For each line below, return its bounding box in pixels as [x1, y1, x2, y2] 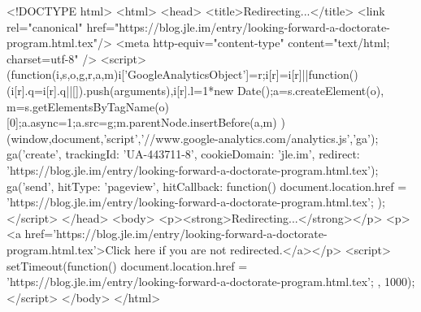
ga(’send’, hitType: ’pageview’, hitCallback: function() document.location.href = [7, 177, 407, 194]
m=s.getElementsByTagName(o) [7, 97, 170, 115]
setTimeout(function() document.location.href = [7, 257, 248, 274]
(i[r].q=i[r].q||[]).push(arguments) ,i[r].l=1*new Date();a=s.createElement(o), [7, 81, 384, 98]
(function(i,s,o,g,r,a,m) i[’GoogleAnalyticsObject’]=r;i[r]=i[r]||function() [7, 66, 358, 83]
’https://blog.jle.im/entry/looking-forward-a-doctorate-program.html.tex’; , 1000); [7, 273, 415, 290]
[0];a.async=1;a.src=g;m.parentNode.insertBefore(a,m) [7, 114, 277, 131]
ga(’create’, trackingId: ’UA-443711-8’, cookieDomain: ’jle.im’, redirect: [7, 145, 360, 162]
